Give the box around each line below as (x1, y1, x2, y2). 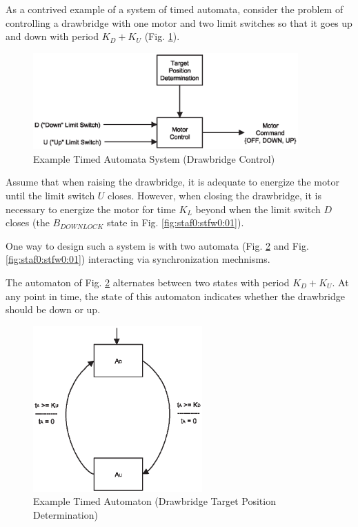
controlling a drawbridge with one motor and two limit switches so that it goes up (6, 15, 352, 30)
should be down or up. (6, 302, 101, 317)
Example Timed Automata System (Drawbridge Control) (33, 151, 275, 166)
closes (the (6, 215, 50, 230)
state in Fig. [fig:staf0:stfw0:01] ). (106, 215, 244, 230)
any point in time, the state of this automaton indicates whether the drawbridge (6, 288, 345, 303)
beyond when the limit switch (195, 201, 321, 216)
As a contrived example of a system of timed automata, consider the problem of (6, 2, 344, 16)
